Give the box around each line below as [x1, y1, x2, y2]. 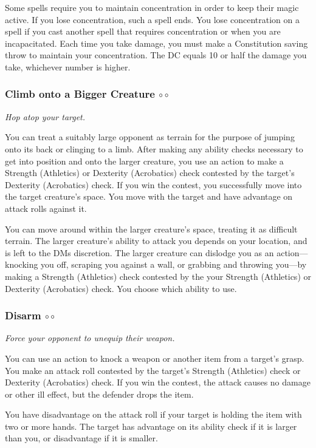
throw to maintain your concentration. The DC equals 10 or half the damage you [5, 49, 307, 61]
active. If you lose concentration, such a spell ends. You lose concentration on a [5, 13, 300, 25]
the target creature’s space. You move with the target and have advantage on [5, 190, 293, 203]
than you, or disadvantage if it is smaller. [5, 432, 158, 444]
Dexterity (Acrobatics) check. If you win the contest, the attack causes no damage [5, 376, 311, 389]
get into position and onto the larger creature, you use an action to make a [5, 154, 284, 167]
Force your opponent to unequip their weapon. [5, 331, 175, 344]
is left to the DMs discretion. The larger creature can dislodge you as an [5, 246, 274, 259]
